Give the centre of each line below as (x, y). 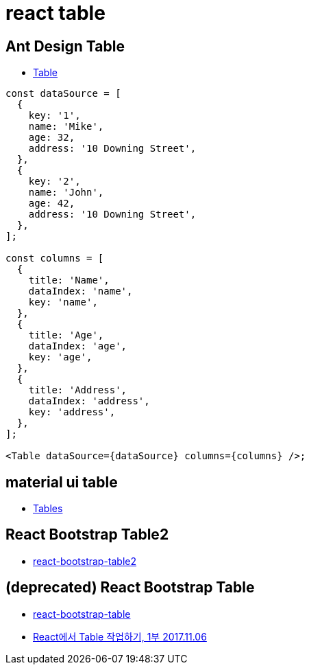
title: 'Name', (69, 280)
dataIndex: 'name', (81, 291)
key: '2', (54, 182)
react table (55, 13)
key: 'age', (60, 357)
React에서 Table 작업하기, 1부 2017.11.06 (120, 636)
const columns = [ (55, 258)
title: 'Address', (78, 390)
